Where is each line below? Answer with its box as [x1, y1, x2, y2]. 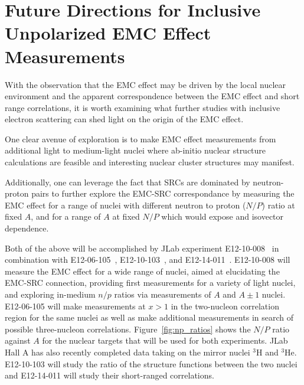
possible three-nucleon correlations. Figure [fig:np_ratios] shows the [5, 322, 251, 335]
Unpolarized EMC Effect [5, 21, 211, 45]
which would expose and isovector [161, 210, 284, 223]
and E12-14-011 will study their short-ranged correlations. [5, 369, 214, 381]
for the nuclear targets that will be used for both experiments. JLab [42, 334, 288, 347]
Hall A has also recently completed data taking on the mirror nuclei [5, 345, 250, 358]
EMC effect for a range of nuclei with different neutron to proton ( [5, 198, 246, 211]
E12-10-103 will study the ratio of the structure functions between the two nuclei [5, 357, 298, 370]
